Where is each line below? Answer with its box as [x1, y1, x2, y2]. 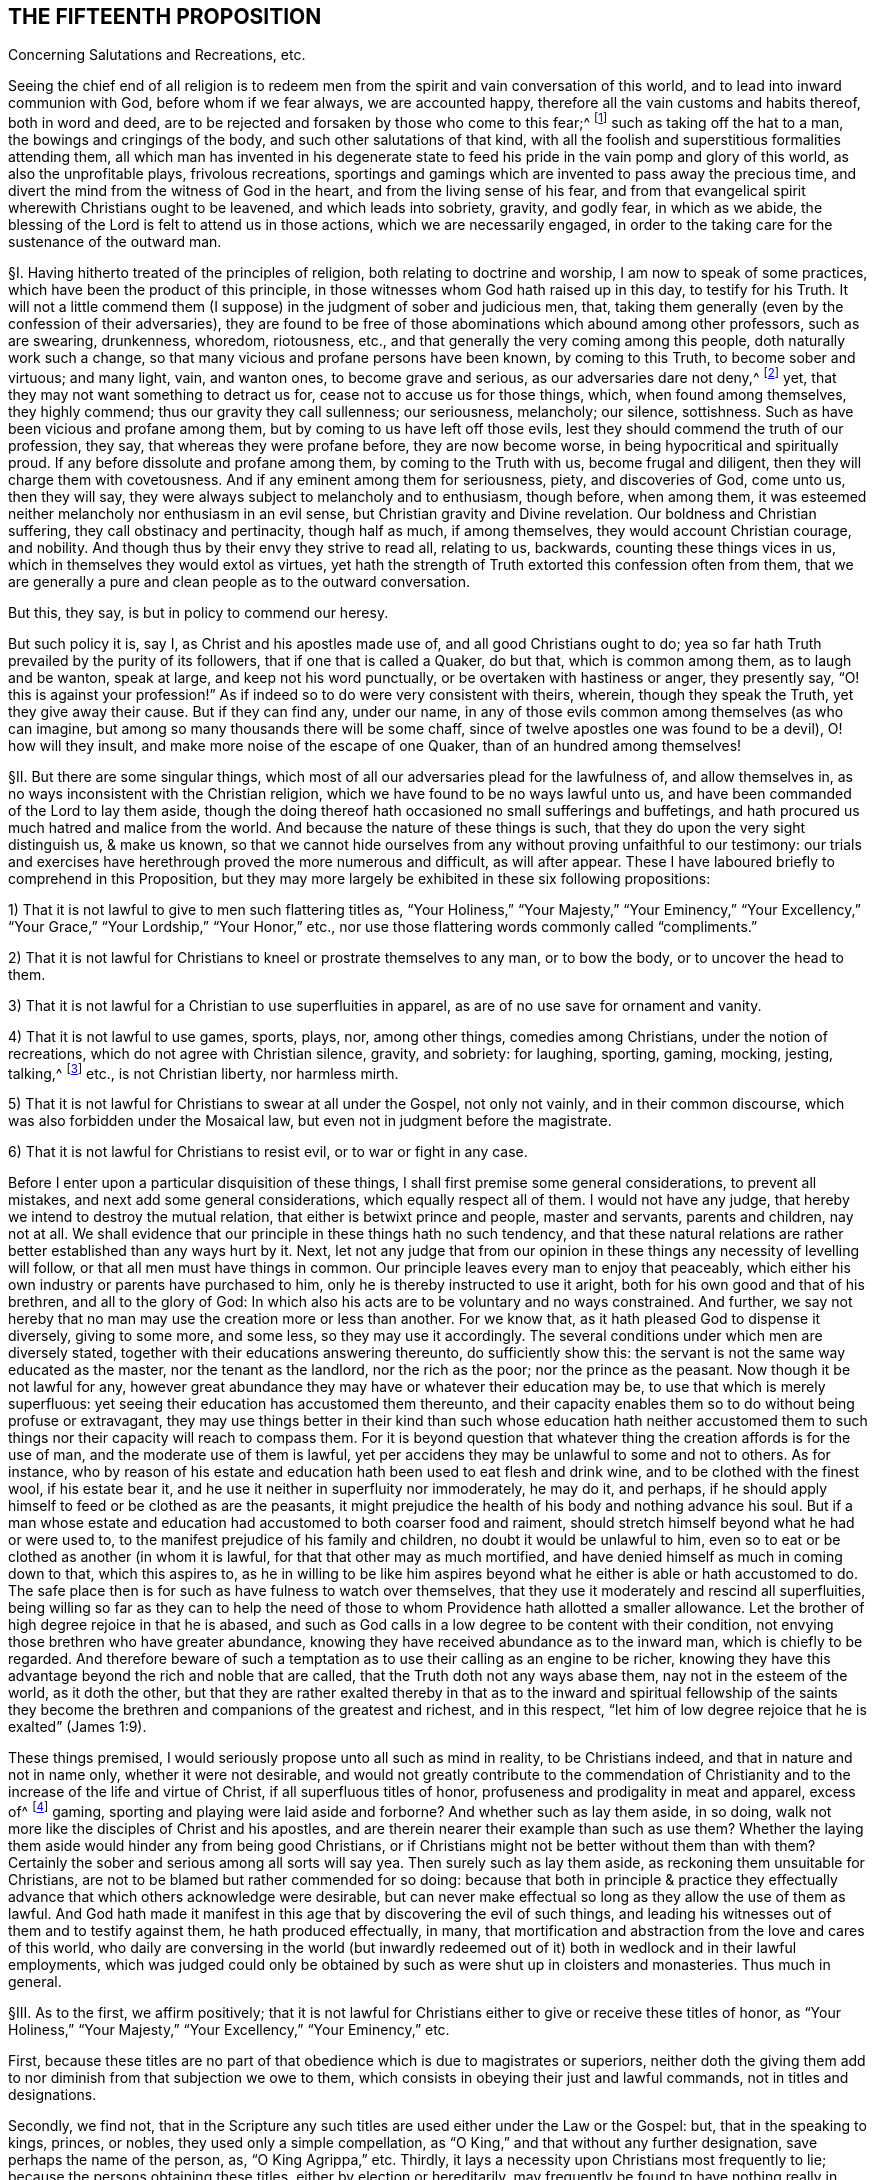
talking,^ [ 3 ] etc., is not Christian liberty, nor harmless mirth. [8, 1061, 399, 1082]
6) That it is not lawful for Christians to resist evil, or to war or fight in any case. [8, 1143, 528, 1161]
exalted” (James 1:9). [8, 1718, 147, 1736]
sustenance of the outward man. [8, 233, 222, 251]
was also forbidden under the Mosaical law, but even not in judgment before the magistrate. [8, 1112, 612, 1130]
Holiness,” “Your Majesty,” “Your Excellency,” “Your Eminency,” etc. [8, 2021, 450, 2039]
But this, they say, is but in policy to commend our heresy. [8, 603, 389, 621]
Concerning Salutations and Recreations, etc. [8, 46, 306, 64]
